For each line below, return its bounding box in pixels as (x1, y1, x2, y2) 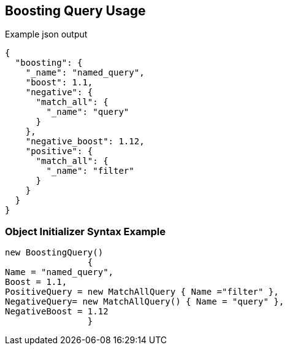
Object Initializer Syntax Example (5, 225, 166, 238)
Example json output (5, 29, 88, 40)
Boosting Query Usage (5, 3, 146, 18)
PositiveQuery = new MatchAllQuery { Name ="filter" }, (5, 287, 279, 297)
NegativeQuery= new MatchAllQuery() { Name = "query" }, (5, 297, 285, 307)
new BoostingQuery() (5, 247, 104, 258)
